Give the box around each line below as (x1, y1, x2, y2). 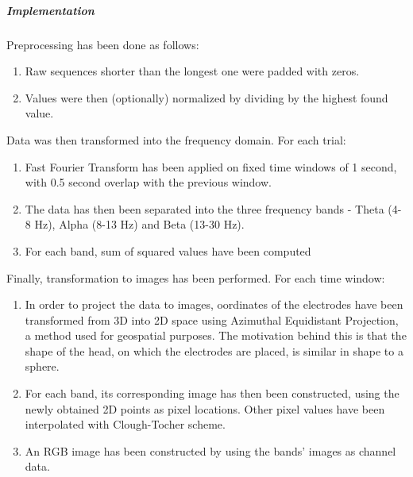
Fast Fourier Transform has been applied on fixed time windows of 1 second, (25, 158, 397, 175)
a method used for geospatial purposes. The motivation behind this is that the (25, 327, 407, 344)
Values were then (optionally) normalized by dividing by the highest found (25, 89, 388, 106)
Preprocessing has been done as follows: (6, 36, 199, 52)
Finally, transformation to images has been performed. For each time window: (6, 269, 385, 286)
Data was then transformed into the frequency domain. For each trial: (6, 131, 346, 148)
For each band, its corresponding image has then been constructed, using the (25, 385, 399, 402)
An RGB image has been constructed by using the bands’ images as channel (25, 442, 396, 459)
